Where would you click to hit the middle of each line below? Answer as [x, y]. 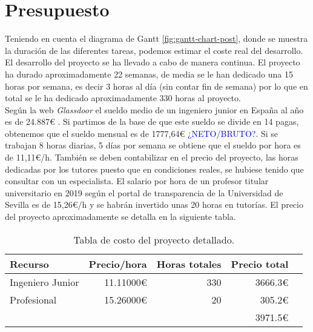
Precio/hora [118, 264]
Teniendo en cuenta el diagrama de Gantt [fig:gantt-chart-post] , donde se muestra [156, 38]
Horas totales [189, 264]
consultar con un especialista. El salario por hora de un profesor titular [137, 181]
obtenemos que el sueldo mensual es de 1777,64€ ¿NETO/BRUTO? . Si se [142, 133]
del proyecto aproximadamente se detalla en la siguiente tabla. [120, 217]
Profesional [33, 299]
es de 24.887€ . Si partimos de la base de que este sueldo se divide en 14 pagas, [152, 121]
